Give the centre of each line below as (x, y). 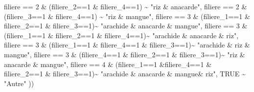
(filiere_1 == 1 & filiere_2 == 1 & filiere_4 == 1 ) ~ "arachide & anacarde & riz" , (121, 35)
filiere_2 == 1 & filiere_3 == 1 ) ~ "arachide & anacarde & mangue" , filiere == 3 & (126, 26)
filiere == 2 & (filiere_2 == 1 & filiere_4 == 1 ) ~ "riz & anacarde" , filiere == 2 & (126, 6)
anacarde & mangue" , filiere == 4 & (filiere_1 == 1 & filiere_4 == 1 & (108, 64)
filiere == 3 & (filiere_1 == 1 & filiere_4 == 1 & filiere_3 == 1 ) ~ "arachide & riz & (127, 45)
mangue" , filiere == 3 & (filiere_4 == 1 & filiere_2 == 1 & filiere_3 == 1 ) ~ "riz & (125, 54)
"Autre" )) (19, 83)
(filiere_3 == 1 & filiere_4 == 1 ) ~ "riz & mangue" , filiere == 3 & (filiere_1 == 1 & (127, 16)
